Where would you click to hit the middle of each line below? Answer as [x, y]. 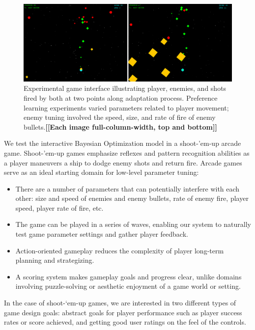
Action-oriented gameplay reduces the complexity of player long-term [120, 250]
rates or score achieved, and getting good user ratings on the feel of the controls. [125, 322]
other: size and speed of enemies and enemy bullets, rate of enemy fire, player [132, 198]
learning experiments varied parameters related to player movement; [126, 107]
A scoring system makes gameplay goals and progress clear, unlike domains [128, 276]
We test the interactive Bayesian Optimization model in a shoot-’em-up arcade [123, 143]
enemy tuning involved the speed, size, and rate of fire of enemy [120, 117]
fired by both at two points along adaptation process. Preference [121, 97]
